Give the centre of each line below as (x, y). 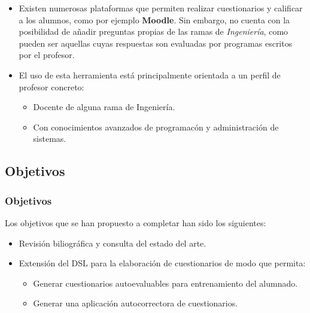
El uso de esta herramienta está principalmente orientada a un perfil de (150, 75)
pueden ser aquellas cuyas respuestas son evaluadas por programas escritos (156, 43)
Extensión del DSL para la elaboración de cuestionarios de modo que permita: (162, 263)
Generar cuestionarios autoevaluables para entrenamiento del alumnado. (165, 283)
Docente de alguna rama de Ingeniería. (104, 107)
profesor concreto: (51, 86)
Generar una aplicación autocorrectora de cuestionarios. (136, 303)
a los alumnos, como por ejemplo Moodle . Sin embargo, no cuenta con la (154, 19)
